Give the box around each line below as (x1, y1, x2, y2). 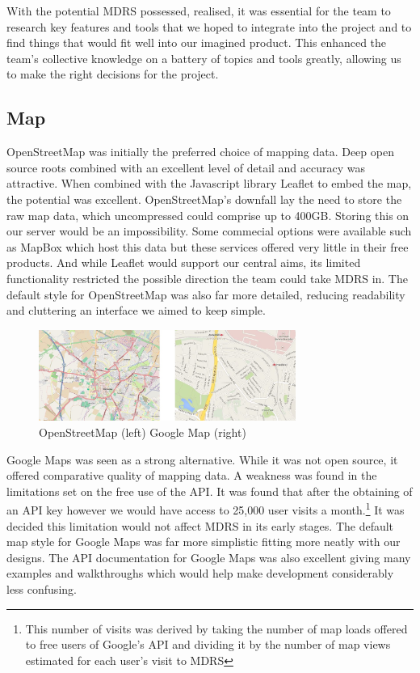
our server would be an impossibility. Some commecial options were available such (6, 222, 412, 239)
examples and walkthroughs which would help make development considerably (6, 565, 394, 582)
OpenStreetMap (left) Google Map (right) (39, 424, 246, 441)
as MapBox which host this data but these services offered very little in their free (6, 238, 409, 255)
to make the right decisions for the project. (6, 66, 219, 83)
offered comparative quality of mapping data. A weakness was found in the (6, 467, 377, 484)
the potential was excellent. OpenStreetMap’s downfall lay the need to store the (6, 190, 402, 207)
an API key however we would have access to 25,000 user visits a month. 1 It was (6, 499, 405, 519)
